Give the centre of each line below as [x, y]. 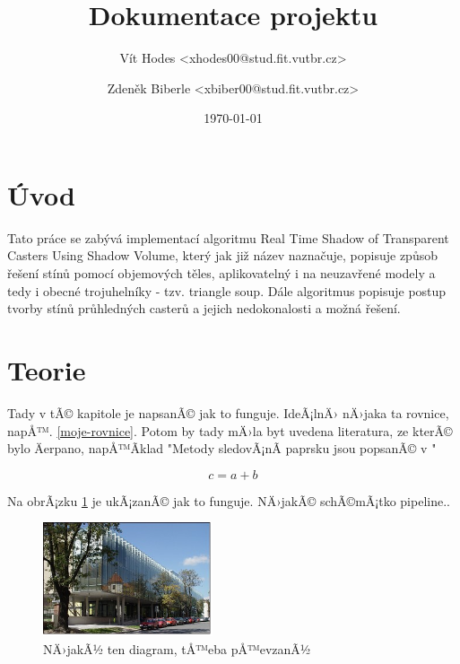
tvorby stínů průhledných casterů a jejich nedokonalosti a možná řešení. [204, 308]
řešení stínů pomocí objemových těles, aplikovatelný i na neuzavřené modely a [221, 273]
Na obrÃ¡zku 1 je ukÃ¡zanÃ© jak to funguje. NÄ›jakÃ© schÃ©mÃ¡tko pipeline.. [229, 500]
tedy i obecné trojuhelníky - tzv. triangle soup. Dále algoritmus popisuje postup [227, 290]
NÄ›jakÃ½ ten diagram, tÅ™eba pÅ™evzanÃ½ [177, 648]
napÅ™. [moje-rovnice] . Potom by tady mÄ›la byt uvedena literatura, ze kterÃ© [230, 430]
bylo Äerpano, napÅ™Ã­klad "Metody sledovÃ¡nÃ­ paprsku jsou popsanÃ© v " [222, 448]
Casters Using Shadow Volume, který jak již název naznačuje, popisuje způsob [222, 255]
